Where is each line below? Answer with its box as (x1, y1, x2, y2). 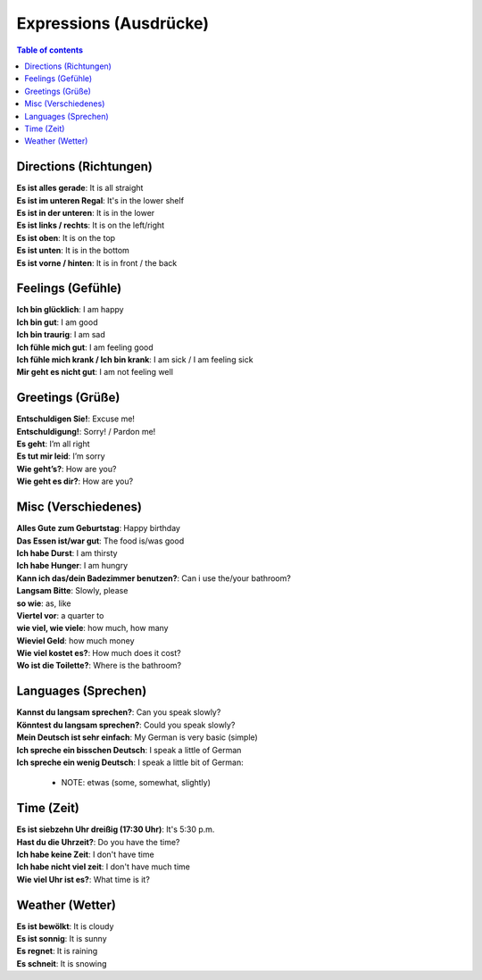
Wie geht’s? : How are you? (16, 463, 117, 474)
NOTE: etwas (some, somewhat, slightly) (61, 777, 212, 788)
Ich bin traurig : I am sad (16, 329, 106, 340)
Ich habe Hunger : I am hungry (16, 561, 129, 571)
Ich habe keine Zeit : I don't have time (16, 849, 155, 860)
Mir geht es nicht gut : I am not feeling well (16, 367, 174, 378)
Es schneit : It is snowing (16, 958, 107, 968)
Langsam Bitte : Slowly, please (16, 586, 129, 596)
